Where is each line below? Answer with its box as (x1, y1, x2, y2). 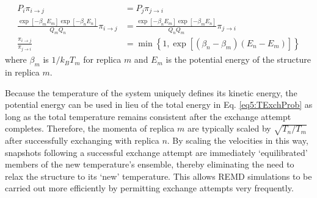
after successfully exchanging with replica (5, 134, 159, 147)
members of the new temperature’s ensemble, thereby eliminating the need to (5, 158, 294, 171)
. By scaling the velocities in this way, (167, 134, 308, 147)
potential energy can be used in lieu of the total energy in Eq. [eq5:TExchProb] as (5, 98, 313, 111)
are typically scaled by (188, 122, 271, 135)
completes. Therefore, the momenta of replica (5, 122, 175, 135)
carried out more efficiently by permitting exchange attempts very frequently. (5, 182, 294, 194)
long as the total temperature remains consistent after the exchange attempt (5, 110, 291, 122)
